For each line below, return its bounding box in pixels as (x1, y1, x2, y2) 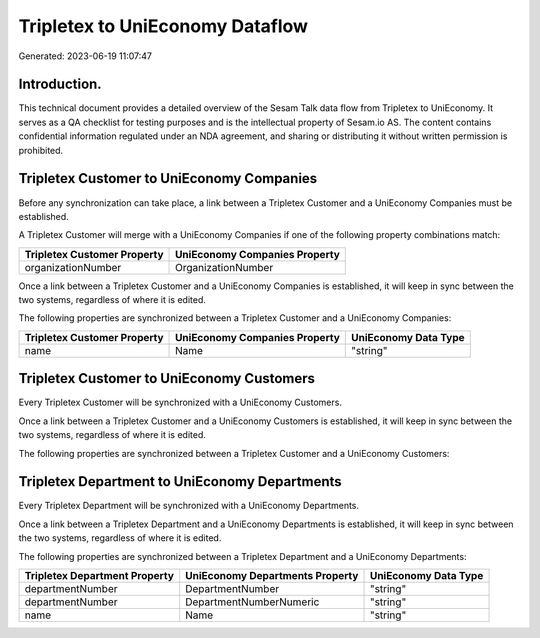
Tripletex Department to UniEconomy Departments (18, 473, 342, 490)
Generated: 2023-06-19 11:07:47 (18, 50, 153, 62)
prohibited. (18, 144, 64, 156)
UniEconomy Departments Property (185, 569, 359, 583)
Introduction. (18, 76, 102, 93)
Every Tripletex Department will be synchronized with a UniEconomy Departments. (18, 500, 360, 512)
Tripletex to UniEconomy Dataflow (18, 15, 309, 37)
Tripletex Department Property (24, 569, 175, 583)
